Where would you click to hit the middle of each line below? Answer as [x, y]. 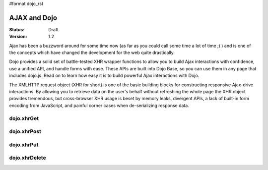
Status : [17, 29]
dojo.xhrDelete [28, 158]
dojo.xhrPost [25, 131]
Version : [18, 37]
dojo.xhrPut [24, 145]
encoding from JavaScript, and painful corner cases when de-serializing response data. [99, 105]
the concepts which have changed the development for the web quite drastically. [92, 53]
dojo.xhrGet [24, 118]
